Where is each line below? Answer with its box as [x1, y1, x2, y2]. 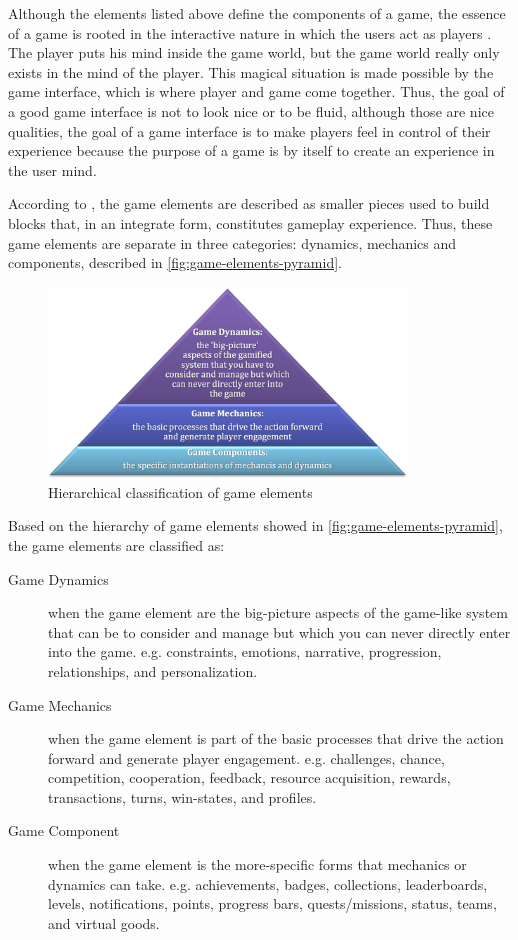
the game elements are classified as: [8, 534, 225, 555]
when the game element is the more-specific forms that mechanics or [48, 854, 467, 875]
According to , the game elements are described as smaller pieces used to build [8, 193, 490, 214]
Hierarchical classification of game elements [48, 481, 313, 502]
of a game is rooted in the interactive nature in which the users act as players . [8, 22, 492, 43]
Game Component [8, 820, 120, 841]
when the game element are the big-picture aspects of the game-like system [48, 602, 508, 623]
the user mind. [8, 159, 97, 180]
